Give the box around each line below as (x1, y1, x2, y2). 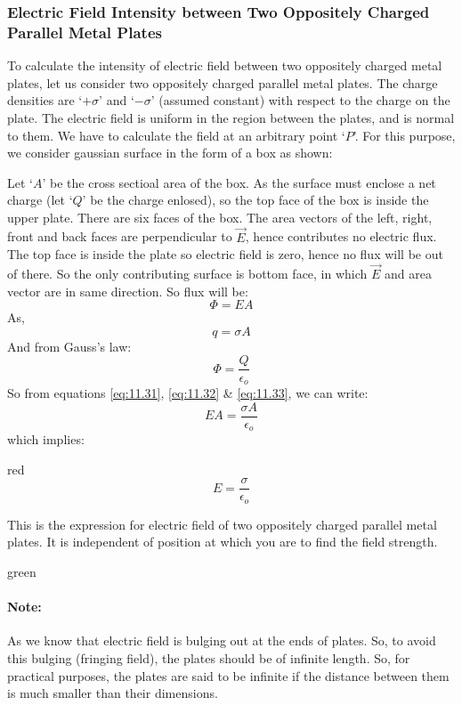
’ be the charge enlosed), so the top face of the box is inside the (82, 190, 429, 209)
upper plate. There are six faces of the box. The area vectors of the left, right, (7, 207, 433, 226)
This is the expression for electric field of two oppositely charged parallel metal (7, 515, 437, 533)
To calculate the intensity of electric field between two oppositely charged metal (7, 56, 442, 75)
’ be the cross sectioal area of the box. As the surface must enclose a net (42, 173, 436, 191)
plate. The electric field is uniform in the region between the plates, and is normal (7, 108, 455, 126)
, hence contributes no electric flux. (245, 227, 437, 246)
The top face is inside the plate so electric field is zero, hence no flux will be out (7, 245, 443, 263)
